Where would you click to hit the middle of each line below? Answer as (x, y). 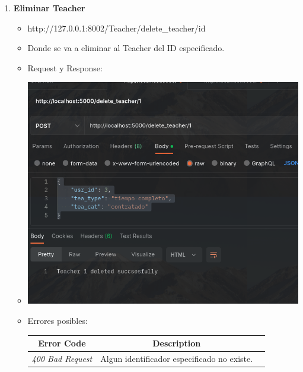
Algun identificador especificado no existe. (177, 358)
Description (177, 343)
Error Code (62, 343)
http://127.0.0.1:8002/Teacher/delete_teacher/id (117, 28)
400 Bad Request (62, 358)
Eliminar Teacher (49, 8)
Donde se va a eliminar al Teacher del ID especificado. (126, 48)
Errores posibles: (58, 320)
